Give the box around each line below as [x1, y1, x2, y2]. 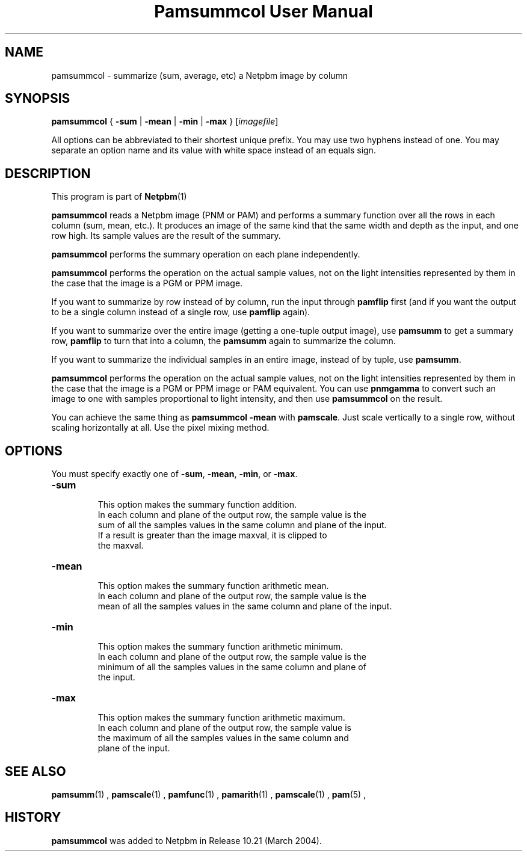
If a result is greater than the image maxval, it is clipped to [97, 530, 327, 541]
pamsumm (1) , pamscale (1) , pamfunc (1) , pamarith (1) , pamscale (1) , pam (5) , [51, 789, 366, 799]
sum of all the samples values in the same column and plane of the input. [97, 520, 387, 531]
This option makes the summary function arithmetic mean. [97, 580, 329, 591]
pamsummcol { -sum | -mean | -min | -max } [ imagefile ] [51, 116, 279, 127]
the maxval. [97, 540, 144, 551]
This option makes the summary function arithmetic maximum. [97, 712, 345, 723]
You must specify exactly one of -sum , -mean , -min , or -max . [51, 469, 298, 479]
